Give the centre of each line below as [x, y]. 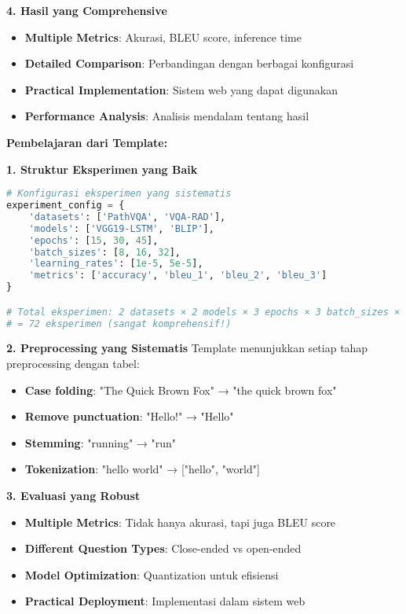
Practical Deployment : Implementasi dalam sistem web [165, 601]
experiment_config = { [66, 206]
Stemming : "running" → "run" [101, 442]
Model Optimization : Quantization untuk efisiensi [152, 574]
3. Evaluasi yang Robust [73, 495]
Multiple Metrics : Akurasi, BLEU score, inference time [163, 37]
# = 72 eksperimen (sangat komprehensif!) [119, 324]
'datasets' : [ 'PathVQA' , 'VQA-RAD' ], [127, 217]
